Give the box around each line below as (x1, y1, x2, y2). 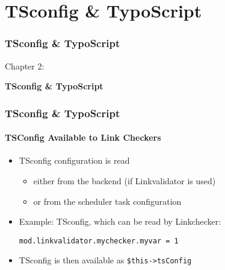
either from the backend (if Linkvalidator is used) (33, 175, 216, 187)
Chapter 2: (5, 59, 45, 72)
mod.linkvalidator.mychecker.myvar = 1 (19, 236, 179, 245)
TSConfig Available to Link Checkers (5, 131, 161, 144)
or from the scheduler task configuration (33, 194, 182, 207)
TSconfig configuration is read (19, 154, 130, 167)
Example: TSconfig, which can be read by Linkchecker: (19, 215, 221, 228)
